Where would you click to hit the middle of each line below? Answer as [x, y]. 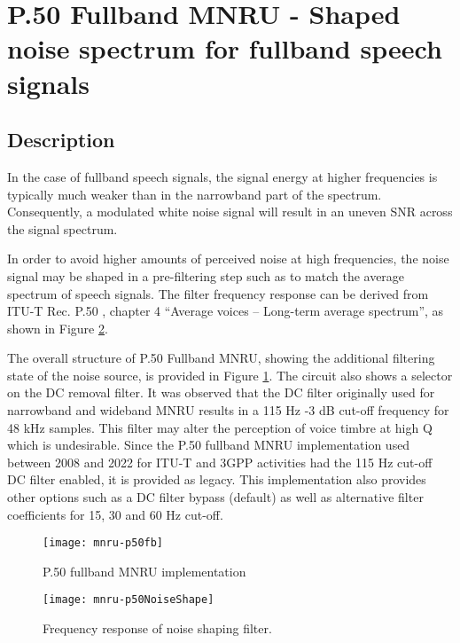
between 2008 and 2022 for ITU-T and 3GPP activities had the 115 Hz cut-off [220, 462]
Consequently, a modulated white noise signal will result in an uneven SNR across [230, 212]
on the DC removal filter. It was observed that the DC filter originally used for [221, 392]
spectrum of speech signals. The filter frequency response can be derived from [218, 293]
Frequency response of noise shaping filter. [157, 628]
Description [61, 140]
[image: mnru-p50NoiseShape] [129, 600]
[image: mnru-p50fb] [103, 543]
